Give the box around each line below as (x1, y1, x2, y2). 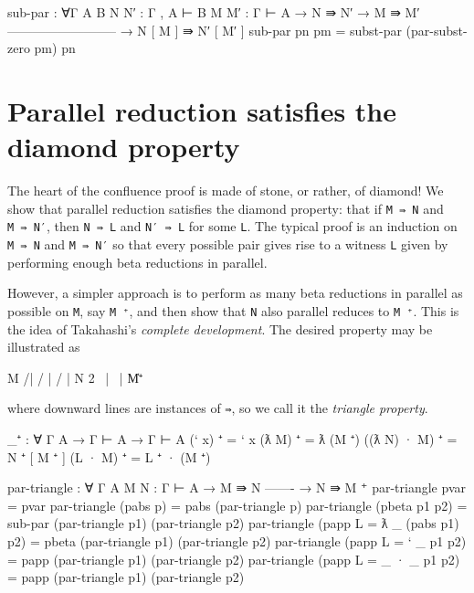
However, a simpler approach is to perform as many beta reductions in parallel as (7, 283, 463, 302)
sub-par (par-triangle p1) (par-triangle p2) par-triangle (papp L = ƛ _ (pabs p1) (7, 514, 459, 533)
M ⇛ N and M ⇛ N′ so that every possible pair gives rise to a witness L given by (7, 235, 448, 253)
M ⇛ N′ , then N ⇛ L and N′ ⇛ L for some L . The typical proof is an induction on (7, 217, 458, 236)
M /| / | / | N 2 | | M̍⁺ (7, 367, 143, 387)
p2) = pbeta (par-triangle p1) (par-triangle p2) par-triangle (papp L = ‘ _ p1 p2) (7, 531, 467, 550)
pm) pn (34, 38, 76, 58)
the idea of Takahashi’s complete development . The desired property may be (7, 319, 433, 338)
